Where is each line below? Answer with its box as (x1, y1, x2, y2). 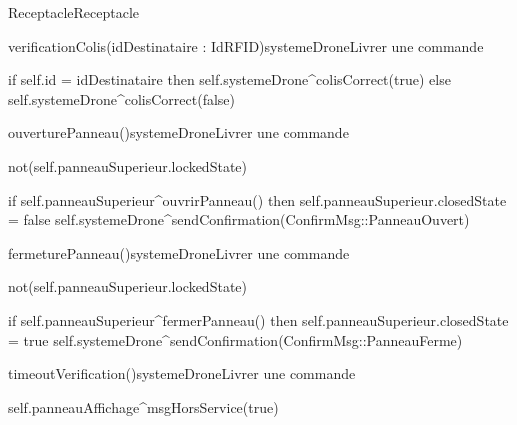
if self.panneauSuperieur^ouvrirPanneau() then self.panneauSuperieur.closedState (8, 189, 507, 210)
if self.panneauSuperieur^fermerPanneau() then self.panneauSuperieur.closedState (8, 309, 509, 330)
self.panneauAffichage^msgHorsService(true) (8, 396, 279, 417)
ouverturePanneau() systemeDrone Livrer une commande (8, 122, 349, 143)
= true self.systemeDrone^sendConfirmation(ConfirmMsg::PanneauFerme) (8, 329, 463, 350)
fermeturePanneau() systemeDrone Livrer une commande (8, 242, 350, 263)
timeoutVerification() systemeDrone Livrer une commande (8, 363, 356, 384)
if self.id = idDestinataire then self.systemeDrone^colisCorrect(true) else (8, 69, 451, 90)
